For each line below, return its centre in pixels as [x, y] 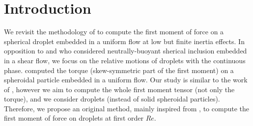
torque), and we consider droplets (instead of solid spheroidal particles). [112, 99]
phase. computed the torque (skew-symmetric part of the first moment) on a [119, 70]
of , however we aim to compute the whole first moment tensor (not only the [119, 89]
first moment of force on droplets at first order [74, 118]
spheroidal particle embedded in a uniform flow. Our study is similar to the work [126, 80]
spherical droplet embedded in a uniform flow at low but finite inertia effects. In [124, 41]
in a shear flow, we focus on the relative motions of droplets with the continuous [125, 60]
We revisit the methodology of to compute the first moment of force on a [114, 32]
